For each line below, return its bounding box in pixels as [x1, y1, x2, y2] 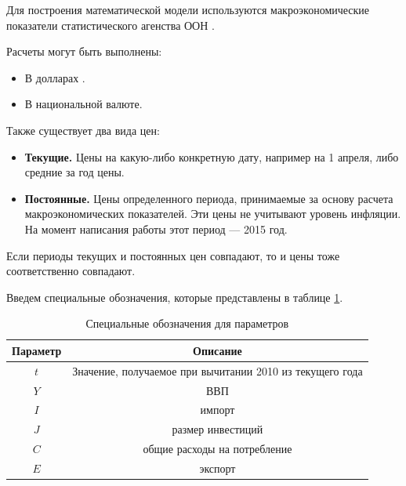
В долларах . [24, 69, 85, 85]
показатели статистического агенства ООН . [6, 16, 215, 33]
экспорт [199, 459, 236, 476]
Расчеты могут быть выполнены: [6, 43, 162, 60]
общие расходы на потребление [143, 441, 292, 457]
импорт [200, 401, 235, 418]
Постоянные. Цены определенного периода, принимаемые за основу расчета [24, 190, 393, 206]
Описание [193, 342, 242, 358]
